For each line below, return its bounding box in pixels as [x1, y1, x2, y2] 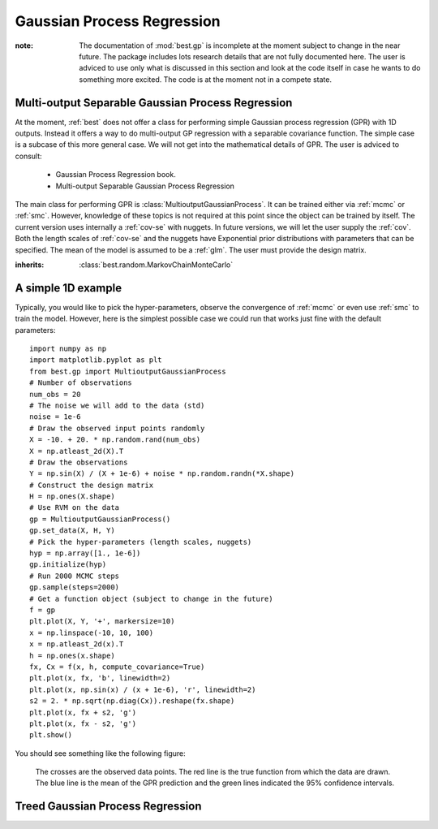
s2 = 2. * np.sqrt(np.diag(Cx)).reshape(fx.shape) [29, 697, 235, 706]
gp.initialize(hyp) [29, 560, 107, 569]
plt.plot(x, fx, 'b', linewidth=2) [29, 674, 171, 683]
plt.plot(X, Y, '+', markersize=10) [29, 617, 175, 626]
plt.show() [29, 731, 73, 740]
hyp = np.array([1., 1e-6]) [29, 549, 141, 558]
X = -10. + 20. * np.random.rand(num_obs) [29, 435, 201, 444]
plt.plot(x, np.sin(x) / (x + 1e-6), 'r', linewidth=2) [29, 684, 256, 694]
